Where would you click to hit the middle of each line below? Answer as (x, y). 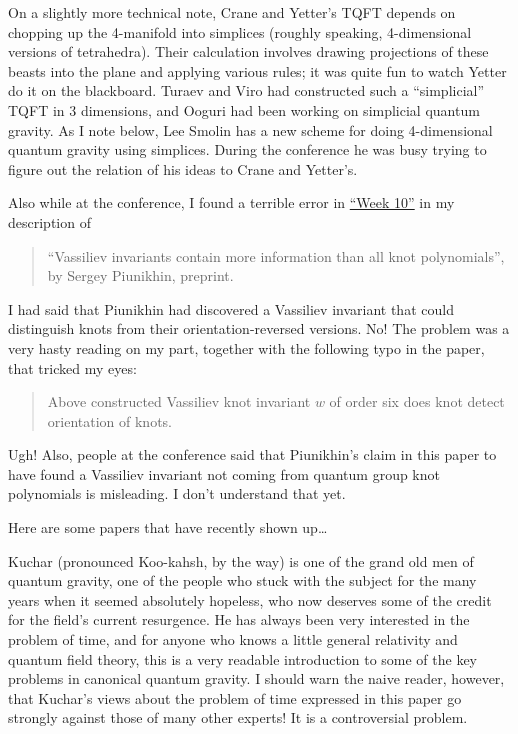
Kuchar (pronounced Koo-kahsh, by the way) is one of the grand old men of (241, 560)
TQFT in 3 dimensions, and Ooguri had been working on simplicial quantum (244, 109)
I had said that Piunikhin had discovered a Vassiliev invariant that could (231, 308)
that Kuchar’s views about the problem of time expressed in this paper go (235, 697)
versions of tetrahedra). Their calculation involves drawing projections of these (248, 51)
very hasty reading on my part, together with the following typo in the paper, (246, 347)
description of (49, 221)
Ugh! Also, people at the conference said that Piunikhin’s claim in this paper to (252, 454)
